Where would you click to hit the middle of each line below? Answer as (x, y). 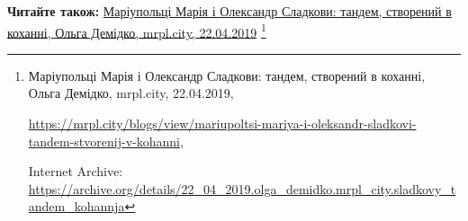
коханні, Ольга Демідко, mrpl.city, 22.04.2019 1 (137, 31)
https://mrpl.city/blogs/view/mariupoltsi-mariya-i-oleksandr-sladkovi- (222, 124)
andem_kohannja (76, 206)
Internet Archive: (76, 171)
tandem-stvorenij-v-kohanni (104, 141)
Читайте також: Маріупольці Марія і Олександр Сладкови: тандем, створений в (229, 11)
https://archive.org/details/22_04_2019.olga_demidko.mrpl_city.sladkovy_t (242, 188)
